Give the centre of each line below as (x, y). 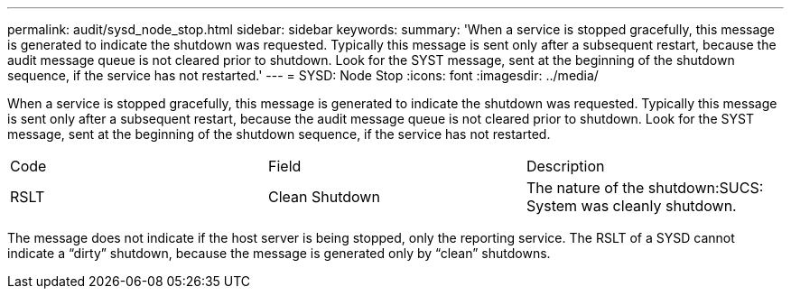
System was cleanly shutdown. (631, 206)
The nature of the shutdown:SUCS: (645, 188)
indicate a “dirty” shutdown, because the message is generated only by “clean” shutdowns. (279, 253)
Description (565, 166)
